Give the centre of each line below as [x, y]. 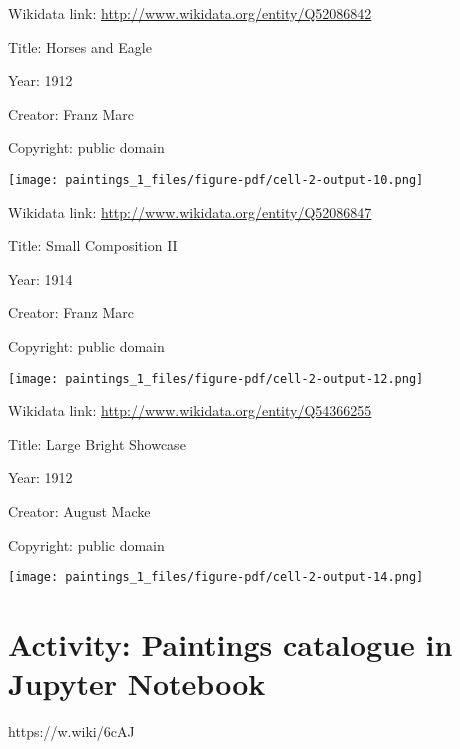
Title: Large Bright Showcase [97, 443]
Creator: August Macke [79, 511]
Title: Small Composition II [93, 245]
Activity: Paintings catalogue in [230, 644]
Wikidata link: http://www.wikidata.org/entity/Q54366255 [190, 410]
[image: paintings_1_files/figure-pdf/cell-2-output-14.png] [216, 577]
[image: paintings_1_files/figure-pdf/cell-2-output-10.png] [216, 179]
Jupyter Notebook [137, 683]
